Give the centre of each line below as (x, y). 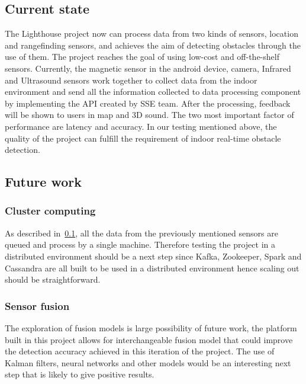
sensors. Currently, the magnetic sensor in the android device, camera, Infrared (148, 68)
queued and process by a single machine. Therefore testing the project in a (140, 244)
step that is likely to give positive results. (80, 374)
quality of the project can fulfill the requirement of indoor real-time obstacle (143, 138)
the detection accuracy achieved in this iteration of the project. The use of (140, 351)
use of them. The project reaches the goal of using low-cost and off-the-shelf (142, 57)
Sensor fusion (37, 305)
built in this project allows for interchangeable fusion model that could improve (149, 339)
